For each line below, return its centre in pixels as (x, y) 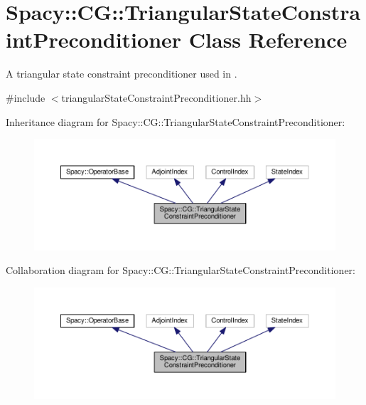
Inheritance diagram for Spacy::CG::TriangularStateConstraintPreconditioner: (176, 121)
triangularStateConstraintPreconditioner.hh (156, 97)
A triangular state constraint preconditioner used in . (122, 74)
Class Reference (268, 40)
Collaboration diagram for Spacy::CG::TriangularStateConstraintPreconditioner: (181, 270)
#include (26, 97)
